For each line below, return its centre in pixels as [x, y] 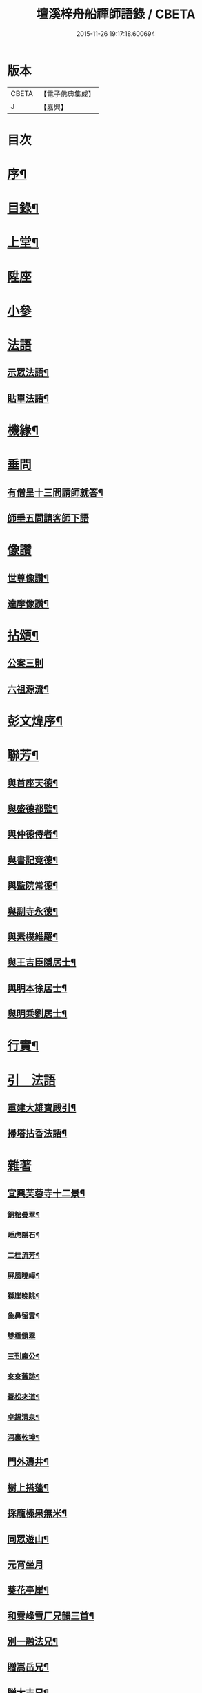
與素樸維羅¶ [33, 937]
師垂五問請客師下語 [48, 518]
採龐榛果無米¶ [37, 1513]
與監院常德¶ [33, 886]
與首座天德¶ [33, 783]
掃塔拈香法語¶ [37, 1134]
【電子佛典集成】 [67, 94]
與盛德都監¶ [33, 809]
